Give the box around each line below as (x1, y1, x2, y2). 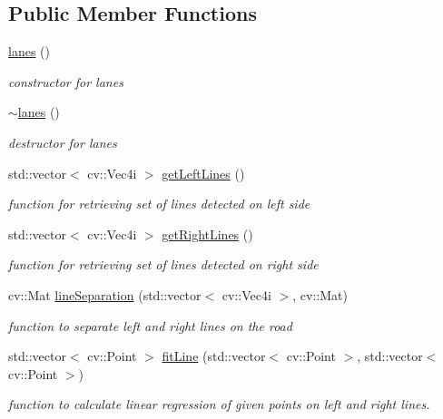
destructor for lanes (8, 132, 117, 151)
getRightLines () (162, 224, 253, 243)
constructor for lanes (8, 72, 123, 91)
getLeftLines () (162, 163, 245, 182)
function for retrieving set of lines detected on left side (8, 194, 310, 213)
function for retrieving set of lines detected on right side (8, 255, 319, 274)
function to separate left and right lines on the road (8, 316, 292, 335)
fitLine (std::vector (162, 346, 266, 365)
